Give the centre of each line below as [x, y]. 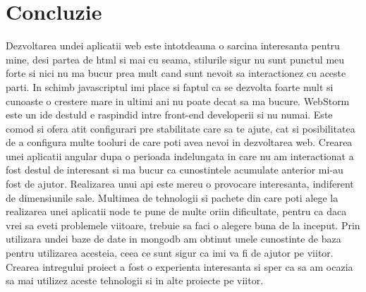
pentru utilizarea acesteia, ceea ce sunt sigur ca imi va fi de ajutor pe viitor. [170, 253]
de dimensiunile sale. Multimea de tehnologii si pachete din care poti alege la [172, 197]
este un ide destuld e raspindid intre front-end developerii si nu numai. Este [169, 115]
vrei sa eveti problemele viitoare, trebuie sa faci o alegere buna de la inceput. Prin [183, 225]
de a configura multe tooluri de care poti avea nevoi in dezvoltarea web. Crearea [179, 142]
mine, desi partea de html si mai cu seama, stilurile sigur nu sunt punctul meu [175, 59]
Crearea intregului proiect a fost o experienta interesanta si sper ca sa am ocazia [179, 266]
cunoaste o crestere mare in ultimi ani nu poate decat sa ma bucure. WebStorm [178, 101]
